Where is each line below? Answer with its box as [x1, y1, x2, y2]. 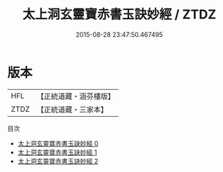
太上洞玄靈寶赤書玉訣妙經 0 [17, 139, 99, 147]
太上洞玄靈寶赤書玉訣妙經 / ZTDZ [22, 6, 217, 23]
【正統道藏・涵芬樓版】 [36, 91, 116, 101]
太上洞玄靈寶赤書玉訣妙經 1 [17, 148, 97, 156]
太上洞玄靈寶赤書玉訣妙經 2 [17, 156, 99, 165]
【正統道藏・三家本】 [36, 104, 109, 114]
